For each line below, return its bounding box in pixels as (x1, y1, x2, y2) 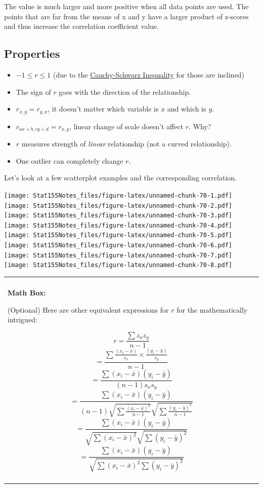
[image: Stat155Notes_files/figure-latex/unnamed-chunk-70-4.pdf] (4, 221, 233, 229)
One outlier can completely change (16, 155, 123, 166)
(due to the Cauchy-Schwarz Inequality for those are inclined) (53, 69, 244, 80)
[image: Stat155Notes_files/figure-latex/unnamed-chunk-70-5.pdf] (4, 232, 233, 239)
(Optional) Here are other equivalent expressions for (8, 304, 169, 315)
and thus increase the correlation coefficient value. (4, 21, 159, 31)
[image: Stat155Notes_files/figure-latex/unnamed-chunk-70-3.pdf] (4, 212, 233, 219)
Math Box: (8, 287, 46, 298)
